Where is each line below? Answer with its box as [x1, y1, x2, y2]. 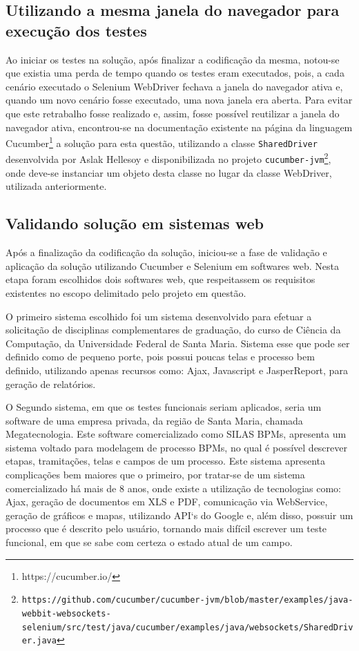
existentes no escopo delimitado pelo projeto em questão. [6, 285, 246, 300]
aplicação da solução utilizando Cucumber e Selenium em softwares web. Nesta [6, 258, 339, 273]
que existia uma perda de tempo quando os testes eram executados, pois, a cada [6, 66, 345, 80]
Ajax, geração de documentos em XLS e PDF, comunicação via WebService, [6, 494, 328, 509]
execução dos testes [6, 19, 147, 41]
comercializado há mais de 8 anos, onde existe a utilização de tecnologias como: [6, 480, 341, 495]
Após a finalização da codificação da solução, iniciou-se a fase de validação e [6, 245, 327, 260]
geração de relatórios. [6, 376, 96, 391]
